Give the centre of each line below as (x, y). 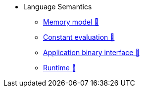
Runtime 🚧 (60, 68)
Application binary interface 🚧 (92, 52)
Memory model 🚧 (71, 22)
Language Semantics (58, 7)
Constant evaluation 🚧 (79, 37)
